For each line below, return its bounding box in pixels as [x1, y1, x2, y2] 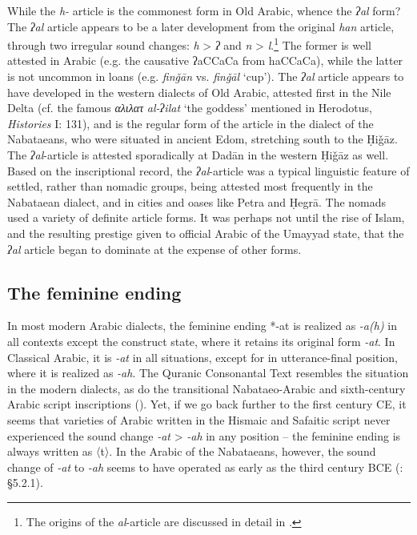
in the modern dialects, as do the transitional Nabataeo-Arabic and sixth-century [7, 380, 406, 396]
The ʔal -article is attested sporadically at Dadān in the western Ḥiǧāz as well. [7, 147, 389, 163]
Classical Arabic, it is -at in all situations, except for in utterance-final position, [7, 348, 398, 365]
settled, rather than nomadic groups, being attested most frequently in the [7, 178, 373, 195]
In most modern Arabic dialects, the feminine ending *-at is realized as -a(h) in [7, 317, 397, 334]
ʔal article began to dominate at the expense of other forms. [7, 240, 302, 257]
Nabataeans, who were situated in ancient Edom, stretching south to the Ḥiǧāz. [7, 131, 398, 147]
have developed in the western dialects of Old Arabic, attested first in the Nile [7, 83, 391, 100]
